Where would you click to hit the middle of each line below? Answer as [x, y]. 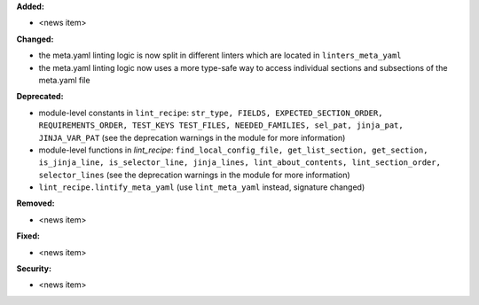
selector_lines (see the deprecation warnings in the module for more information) [194, 175]
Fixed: [28, 236]
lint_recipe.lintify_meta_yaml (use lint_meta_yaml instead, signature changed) [202, 187]
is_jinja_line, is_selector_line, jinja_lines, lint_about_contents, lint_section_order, [239, 163]
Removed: [35, 203]
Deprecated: [40, 97]
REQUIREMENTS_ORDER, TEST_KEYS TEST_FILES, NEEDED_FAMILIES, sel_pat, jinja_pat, [221, 125]
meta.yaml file [64, 80]
